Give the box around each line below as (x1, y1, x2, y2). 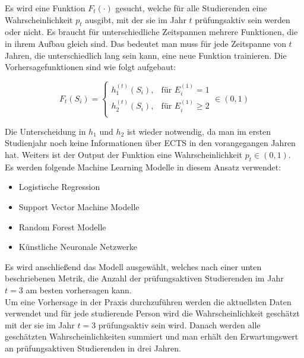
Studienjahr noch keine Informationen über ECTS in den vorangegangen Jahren (5, 137, 296, 149)
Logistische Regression (18, 180, 100, 193)
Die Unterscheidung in (5, 125, 86, 137)
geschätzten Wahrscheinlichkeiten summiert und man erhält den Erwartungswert (5, 330, 299, 343)
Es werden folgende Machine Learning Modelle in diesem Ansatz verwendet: (5, 160, 281, 173)
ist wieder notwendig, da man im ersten (126, 125, 271, 137)
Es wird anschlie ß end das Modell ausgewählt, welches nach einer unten (5, 260, 262, 273)
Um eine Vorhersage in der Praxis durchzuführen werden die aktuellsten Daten (5, 295, 292, 308)
